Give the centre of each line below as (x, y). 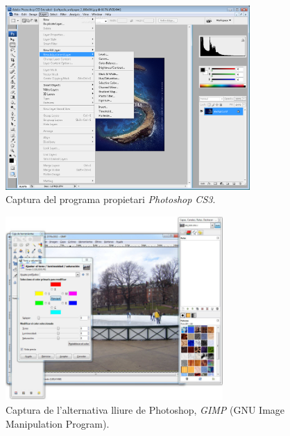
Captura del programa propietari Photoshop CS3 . (111, 199)
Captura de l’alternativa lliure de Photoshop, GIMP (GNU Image (145, 409)
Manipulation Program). (58, 423)
